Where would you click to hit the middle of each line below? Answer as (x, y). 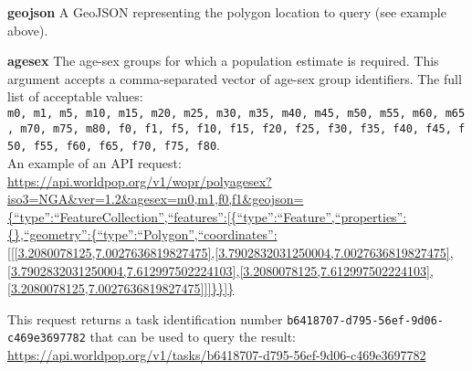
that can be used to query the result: (193, 337)
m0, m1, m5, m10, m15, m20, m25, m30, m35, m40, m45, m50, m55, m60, (223, 113)
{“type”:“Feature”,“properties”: (319, 216)
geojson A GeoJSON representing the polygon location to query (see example (227, 12)
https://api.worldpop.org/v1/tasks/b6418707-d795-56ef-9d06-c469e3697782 (217, 355)
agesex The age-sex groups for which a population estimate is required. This (223, 61)
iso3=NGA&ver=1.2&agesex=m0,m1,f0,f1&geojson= (156, 199)
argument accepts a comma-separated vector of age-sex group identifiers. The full (235, 78)
